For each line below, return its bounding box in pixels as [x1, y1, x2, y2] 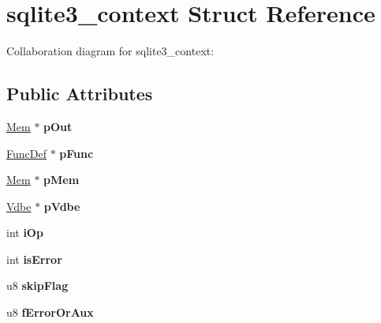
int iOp [6, 224, 43, 241]
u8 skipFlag [6, 277, 69, 294]
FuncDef [6, 145, 47, 161]
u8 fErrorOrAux [6, 304, 94, 321]
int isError [6, 250, 62, 267]
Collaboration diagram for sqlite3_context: [6, 43, 215, 59]
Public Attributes [6, 81, 153, 106]
